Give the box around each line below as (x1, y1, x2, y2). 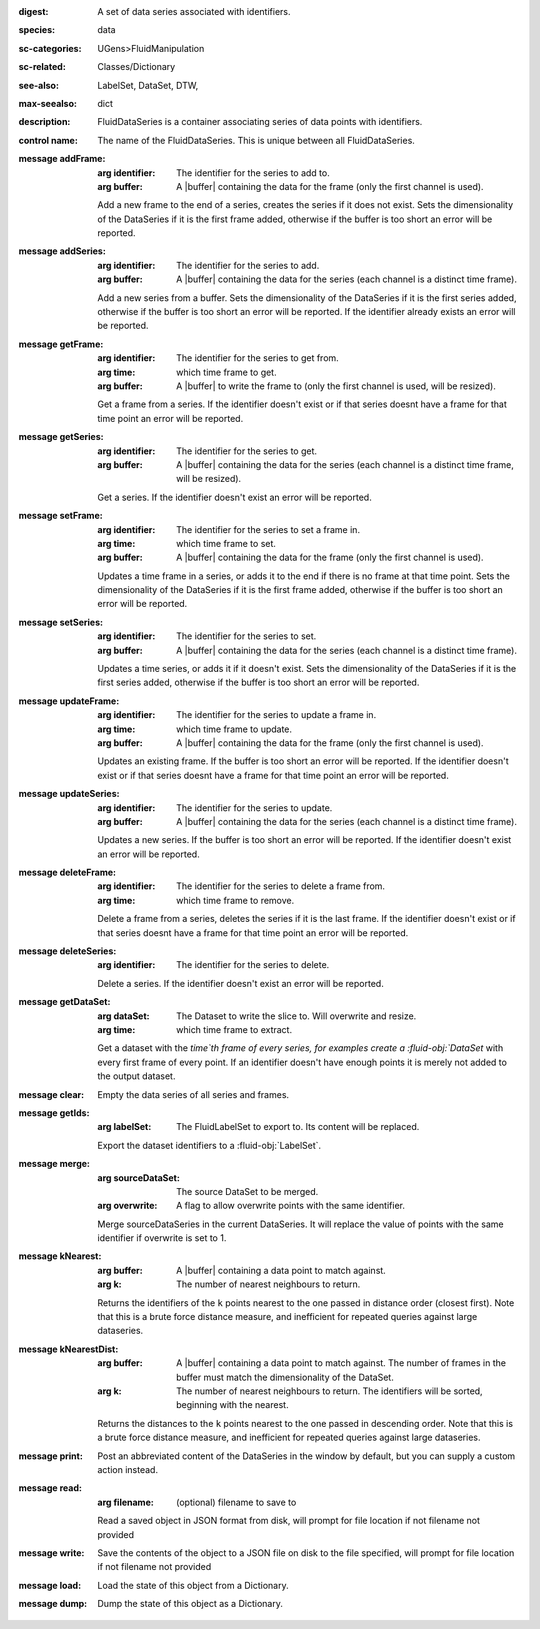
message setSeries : (18, 616, 104, 628)
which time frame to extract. (176, 1024, 293, 1035)
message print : (18, 1450, 84, 1462)
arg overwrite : (97, 1200, 158, 1212)
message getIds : (18, 1106, 90, 1119)
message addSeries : (18, 245, 107, 257)
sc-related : (18, 61, 67, 73)
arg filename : (97, 1496, 154, 1508)
